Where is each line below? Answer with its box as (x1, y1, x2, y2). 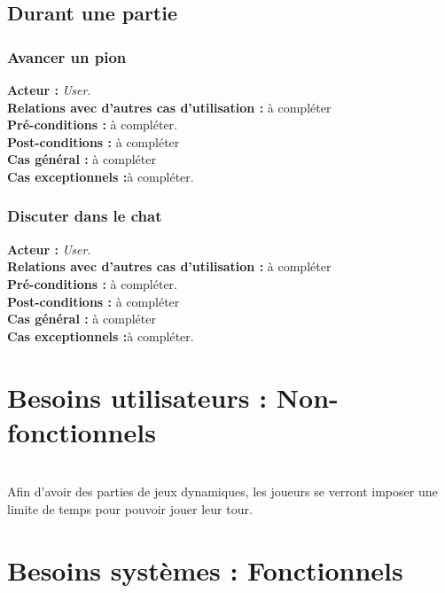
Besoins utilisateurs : (7, 378, 268, 415)
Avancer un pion (7, 45, 127, 67)
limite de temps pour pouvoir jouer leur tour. (7, 499, 253, 518)
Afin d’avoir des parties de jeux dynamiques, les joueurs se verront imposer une (7, 482, 438, 501)
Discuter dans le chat (7, 205, 162, 227)
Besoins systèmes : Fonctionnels (7, 551, 403, 588)
